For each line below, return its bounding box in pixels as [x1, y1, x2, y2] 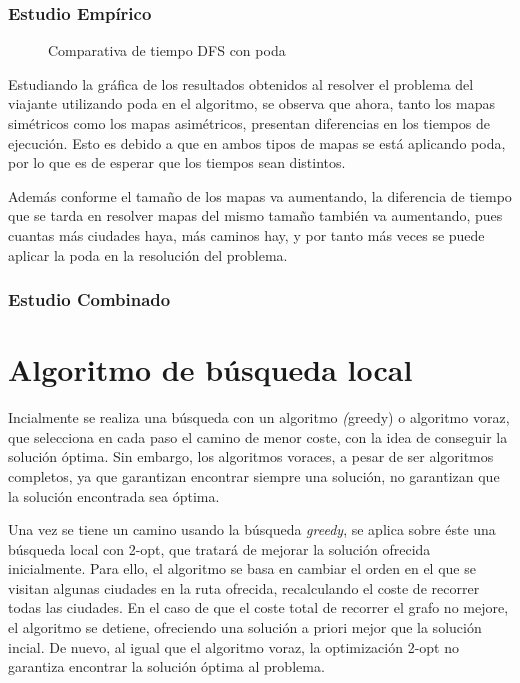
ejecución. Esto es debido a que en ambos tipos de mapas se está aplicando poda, [8, 132, 506, 153]
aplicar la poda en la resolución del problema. [8, 244, 288, 265]
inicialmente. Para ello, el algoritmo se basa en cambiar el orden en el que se [8, 558, 476, 579]
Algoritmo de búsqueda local [8, 349, 413, 390]
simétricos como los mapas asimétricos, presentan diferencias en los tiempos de [8, 113, 490, 133]
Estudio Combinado [8, 287, 171, 312]
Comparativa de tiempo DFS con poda [48, 40, 286, 61]
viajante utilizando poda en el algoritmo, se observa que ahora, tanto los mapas [8, 93, 495, 114]
